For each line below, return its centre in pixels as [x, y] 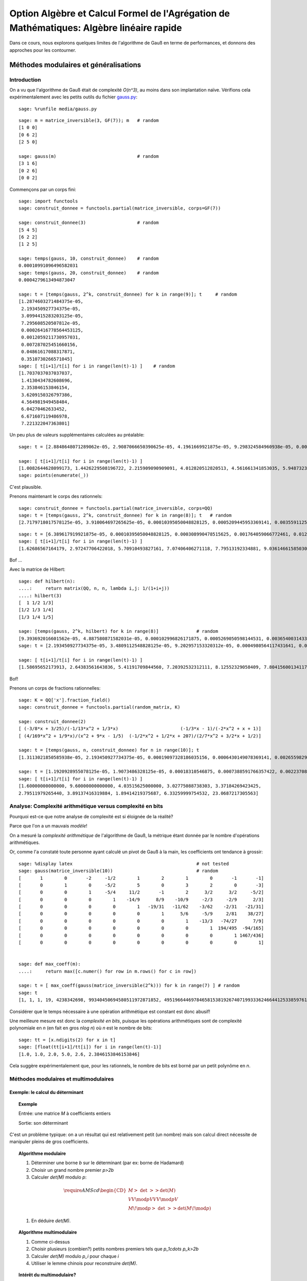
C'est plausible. [26, 487]
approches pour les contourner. [43, 50]
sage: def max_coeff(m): [50, 964]
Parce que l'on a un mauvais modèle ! [48, 826]
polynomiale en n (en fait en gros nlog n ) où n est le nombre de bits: [81, 1028]
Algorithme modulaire [42, 1153]
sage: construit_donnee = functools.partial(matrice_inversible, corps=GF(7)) [120, 208]
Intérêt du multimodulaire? [47, 1275]
